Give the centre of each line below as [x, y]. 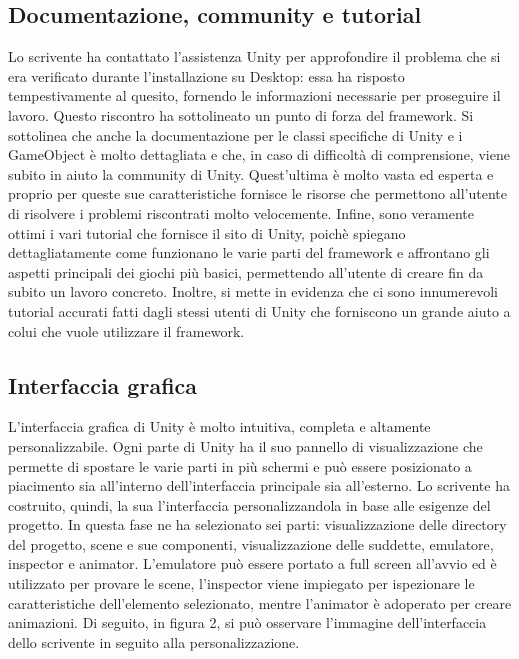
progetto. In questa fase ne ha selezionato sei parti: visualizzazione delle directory [257, 524]
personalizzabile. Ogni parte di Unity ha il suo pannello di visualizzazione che [245, 445]
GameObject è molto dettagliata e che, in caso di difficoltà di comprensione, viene [259, 154]
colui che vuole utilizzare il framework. [126, 330]
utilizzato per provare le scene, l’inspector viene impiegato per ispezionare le [241, 583]
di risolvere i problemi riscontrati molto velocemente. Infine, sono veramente [241, 212]
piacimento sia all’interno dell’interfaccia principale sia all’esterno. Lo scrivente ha [259, 485]
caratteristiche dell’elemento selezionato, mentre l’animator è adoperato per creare [260, 602]
